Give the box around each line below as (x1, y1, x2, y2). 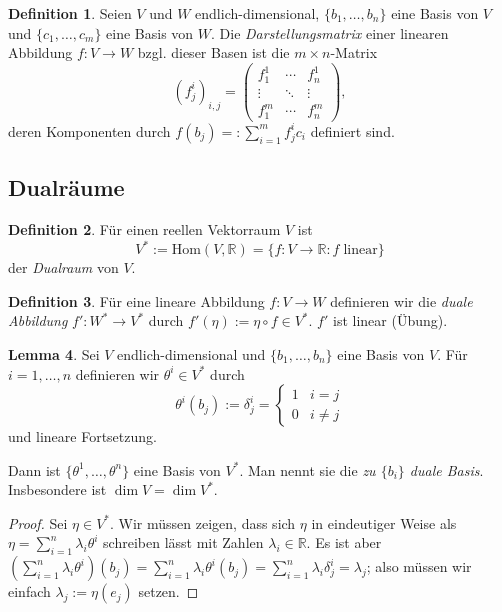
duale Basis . (409, 459, 484, 480)
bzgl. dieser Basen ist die (137, 42, 290, 63)
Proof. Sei (8, 512, 68, 533)
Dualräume (8, 172, 125, 203)
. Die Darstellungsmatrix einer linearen (211, 22, 449, 43)
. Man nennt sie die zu (239, 459, 376, 480)
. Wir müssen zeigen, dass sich (110, 512, 296, 533)
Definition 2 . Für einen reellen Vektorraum (8, 219, 281, 240)
